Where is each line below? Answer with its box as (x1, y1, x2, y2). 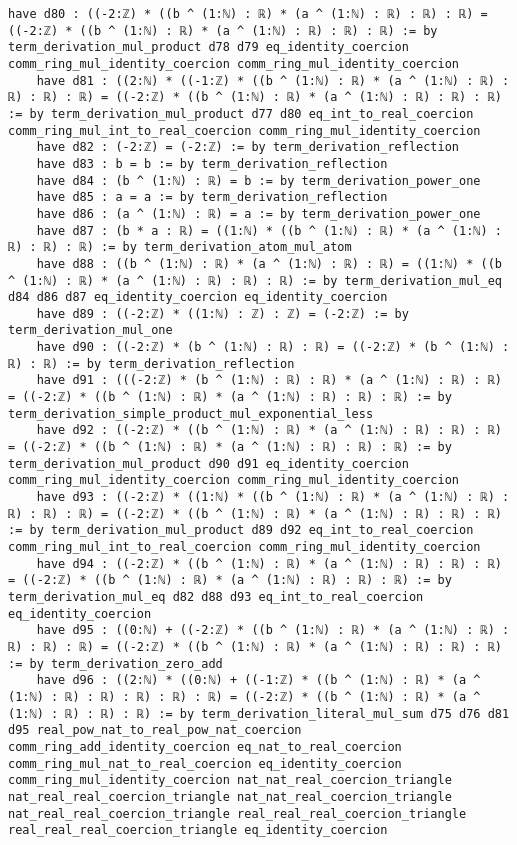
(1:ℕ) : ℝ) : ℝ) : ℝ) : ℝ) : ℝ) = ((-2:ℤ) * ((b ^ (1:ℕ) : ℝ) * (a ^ (8, 689, 481, 704)
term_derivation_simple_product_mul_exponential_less (8, 406, 374, 421)
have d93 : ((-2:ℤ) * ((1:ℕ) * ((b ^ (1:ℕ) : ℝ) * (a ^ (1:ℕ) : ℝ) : (36, 490, 510, 505)
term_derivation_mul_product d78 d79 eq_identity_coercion (8, 40, 409, 55)
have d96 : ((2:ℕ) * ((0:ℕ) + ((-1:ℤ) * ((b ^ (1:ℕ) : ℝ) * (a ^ (36, 673, 481, 688)
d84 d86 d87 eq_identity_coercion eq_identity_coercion (8, 290, 388, 305)
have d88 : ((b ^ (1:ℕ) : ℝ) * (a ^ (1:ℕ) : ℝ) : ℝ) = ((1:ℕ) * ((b (36, 256, 502, 271)
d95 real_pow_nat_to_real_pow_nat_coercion (8, 723, 302, 738)
